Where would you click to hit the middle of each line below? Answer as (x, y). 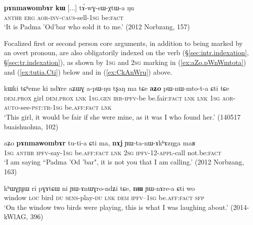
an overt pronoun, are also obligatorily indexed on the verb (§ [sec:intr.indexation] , (126, 52)
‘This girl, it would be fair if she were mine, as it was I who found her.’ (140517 (122, 116)
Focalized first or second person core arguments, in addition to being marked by (123, 43)
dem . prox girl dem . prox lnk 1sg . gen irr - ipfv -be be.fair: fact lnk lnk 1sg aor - (120, 97)
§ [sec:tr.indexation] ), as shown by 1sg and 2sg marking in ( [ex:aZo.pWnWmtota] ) (125, 62)
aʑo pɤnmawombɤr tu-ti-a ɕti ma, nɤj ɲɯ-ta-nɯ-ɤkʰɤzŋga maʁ (100, 143)
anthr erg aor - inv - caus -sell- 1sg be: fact (64, 17)
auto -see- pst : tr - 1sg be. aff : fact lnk (58, 107)
